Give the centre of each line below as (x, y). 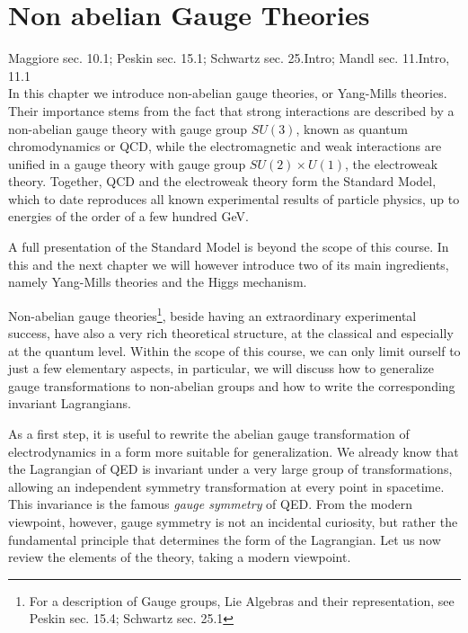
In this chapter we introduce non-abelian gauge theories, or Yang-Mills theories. (228, 93)
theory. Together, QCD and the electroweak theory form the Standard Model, (222, 181)
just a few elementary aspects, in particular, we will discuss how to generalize (221, 368)
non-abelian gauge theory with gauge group (128, 128)
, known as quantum (352, 128)
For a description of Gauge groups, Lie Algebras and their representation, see (242, 600)
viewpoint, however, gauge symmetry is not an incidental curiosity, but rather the (233, 522)
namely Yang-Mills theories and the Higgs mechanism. (158, 282)
